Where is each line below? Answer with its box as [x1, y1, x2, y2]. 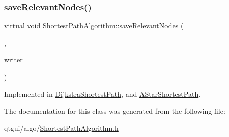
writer [4, 54, 23, 65]
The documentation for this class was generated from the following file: [4, 106, 225, 116]
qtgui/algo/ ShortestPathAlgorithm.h [4, 122, 119, 133]
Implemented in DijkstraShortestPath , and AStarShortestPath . [4, 88, 201, 99]
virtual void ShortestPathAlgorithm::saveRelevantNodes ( [4, 20, 184, 31]
